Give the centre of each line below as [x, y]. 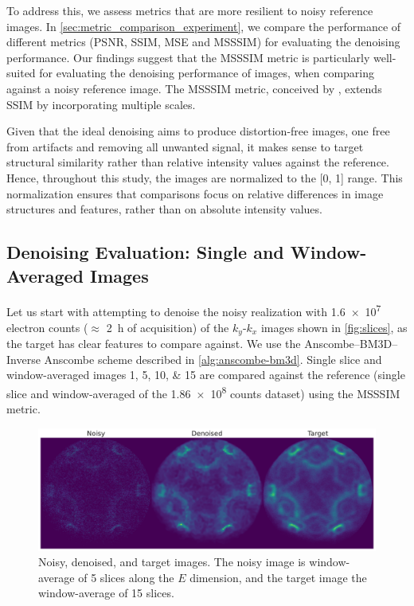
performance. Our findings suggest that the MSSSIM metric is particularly [188, 57]
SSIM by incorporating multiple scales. [101, 104]
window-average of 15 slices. [106, 593]
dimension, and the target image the [278, 577]
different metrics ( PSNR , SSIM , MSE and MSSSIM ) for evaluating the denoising [203, 42]
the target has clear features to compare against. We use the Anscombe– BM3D [199, 344]
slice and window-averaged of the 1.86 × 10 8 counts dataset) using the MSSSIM [203, 392]
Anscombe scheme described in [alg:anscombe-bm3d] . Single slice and [213, 359]
